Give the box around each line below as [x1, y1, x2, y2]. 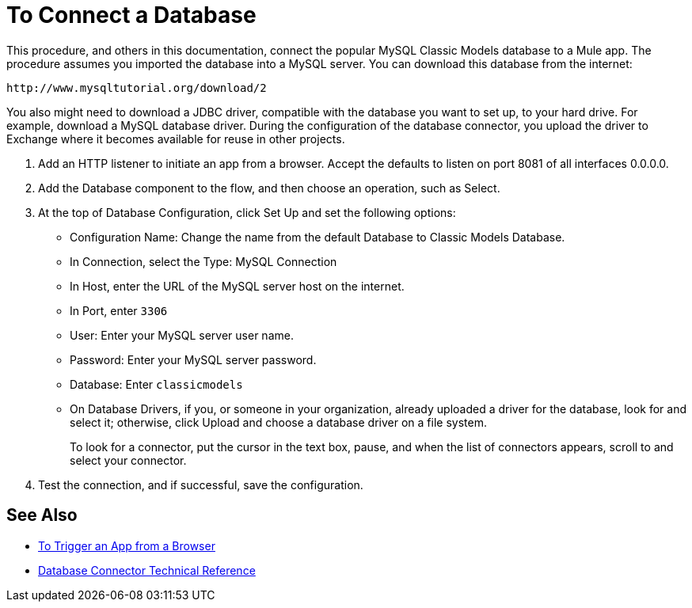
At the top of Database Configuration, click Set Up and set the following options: [38, 205, 456, 219]
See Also [6, 505, 78, 526]
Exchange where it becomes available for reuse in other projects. [6, 131, 345, 146]
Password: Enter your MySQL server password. [70, 352, 317, 367]
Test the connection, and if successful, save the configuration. [38, 477, 363, 492]
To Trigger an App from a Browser [38, 538, 215, 553]
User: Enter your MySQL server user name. [70, 328, 294, 342]
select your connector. [70, 453, 187, 467]
